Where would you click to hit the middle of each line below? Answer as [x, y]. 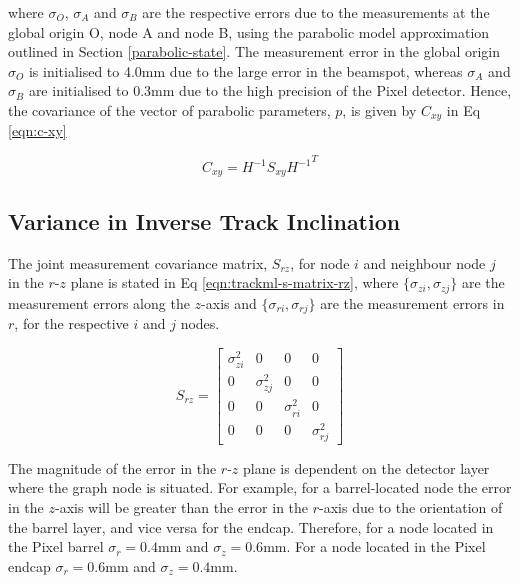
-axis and [229, 302]
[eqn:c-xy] [37, 130]
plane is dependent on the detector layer [366, 467]
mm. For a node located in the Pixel [374, 546]
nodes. [200, 323]
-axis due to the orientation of [411, 507]
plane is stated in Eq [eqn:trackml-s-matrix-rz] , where [234, 282]
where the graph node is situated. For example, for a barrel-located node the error [260, 487]
